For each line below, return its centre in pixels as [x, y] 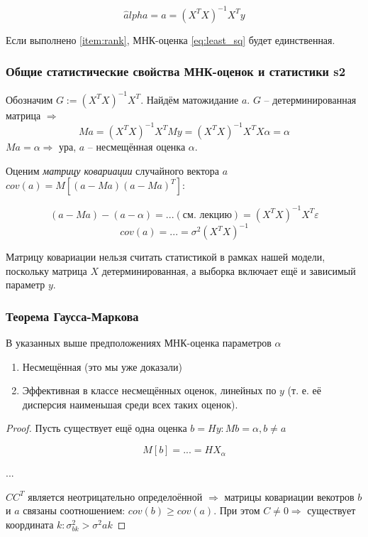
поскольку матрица [46, 270]
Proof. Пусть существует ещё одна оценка [96, 428]
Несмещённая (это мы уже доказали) [102, 366]
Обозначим [29, 99]
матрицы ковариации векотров [289, 496]
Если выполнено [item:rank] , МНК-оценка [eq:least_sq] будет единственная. [171, 39]
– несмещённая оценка [136, 146]
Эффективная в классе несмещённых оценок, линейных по [149, 390]
